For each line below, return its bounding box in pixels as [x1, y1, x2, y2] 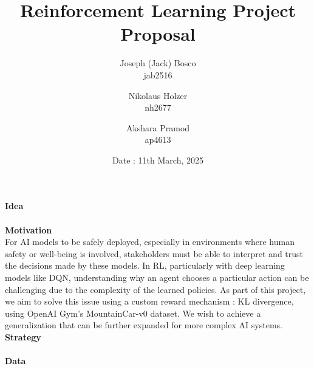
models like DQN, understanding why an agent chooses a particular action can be [5, 271, 309, 284]
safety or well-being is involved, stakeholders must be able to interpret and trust [5, 247, 304, 260]
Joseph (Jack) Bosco [120, 57, 196, 69]
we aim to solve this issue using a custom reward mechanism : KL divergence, [5, 295, 294, 308]
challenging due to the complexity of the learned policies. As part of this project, [5, 283, 306, 295]
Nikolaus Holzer [128, 89, 188, 102]
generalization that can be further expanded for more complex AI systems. [5, 319, 282, 331]
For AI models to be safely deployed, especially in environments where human [5, 235, 295, 248]
